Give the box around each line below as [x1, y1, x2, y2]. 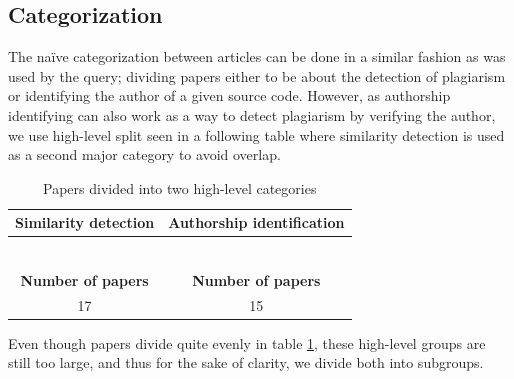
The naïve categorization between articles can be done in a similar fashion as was [8, 46, 506, 67]
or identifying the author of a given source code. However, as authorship [8, 85, 451, 106]
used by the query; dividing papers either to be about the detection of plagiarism [8, 65, 506, 86]
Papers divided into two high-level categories [43, 177, 317, 198]
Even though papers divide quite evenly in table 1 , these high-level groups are [8, 332, 486, 353]
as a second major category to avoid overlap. [8, 144, 281, 165]
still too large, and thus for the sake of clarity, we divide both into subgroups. [8, 352, 484, 373]
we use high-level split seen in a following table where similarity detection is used [8, 124, 505, 145]
